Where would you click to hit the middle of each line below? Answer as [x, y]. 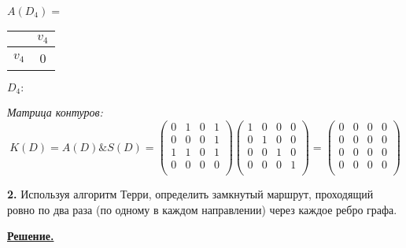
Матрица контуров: [55, 112]
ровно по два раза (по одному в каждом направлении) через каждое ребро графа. [202, 209]
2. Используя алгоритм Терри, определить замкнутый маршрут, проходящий [190, 194]
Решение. [31, 236]
